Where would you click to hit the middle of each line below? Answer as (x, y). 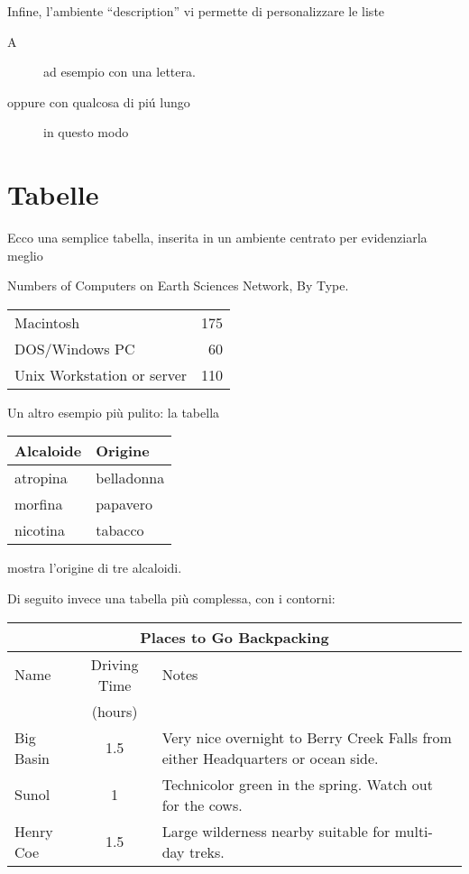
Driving (115, 664)
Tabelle (53, 194)
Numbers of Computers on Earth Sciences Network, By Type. (178, 285)
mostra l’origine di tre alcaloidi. (95, 568)
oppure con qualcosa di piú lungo (99, 101)
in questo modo (86, 132)
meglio (25, 255)
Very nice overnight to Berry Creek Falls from (307, 737)
